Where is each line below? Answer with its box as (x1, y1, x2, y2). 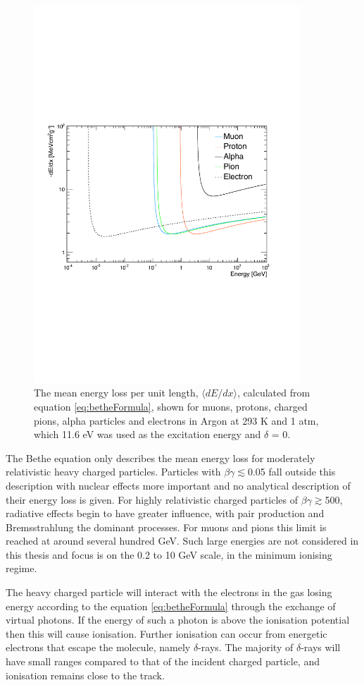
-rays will (301, 640, 341, 655)
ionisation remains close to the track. (6, 667, 165, 682)
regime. (6, 561, 37, 576)
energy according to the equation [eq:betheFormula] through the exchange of (6, 598, 336, 613)
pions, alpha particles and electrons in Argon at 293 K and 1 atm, (34, 413, 319, 428)
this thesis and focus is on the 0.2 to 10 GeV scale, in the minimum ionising (6, 547, 332, 562)
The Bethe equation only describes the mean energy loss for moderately (6, 450, 315, 465)
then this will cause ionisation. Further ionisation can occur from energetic (6, 626, 327, 641)
